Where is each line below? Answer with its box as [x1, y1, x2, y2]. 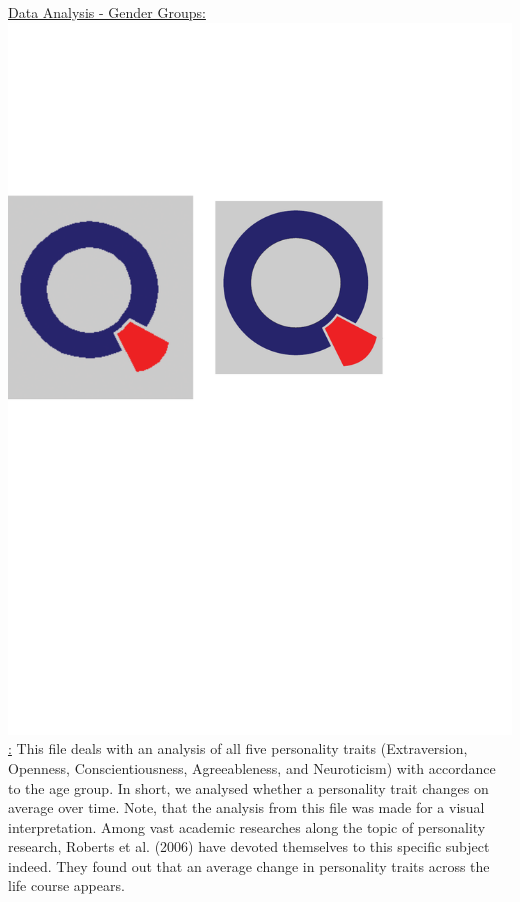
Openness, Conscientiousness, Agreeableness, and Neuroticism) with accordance [8, 757, 496, 778]
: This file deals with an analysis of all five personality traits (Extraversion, [8, 738, 468, 759]
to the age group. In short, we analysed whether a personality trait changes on [8, 777, 489, 798]
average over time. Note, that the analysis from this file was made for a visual [8, 797, 485, 818]
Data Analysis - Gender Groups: [8, 2, 206, 22]
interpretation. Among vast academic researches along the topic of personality [8, 816, 486, 837]
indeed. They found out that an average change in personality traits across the [8, 855, 490, 876]
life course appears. [8, 875, 125, 896]
